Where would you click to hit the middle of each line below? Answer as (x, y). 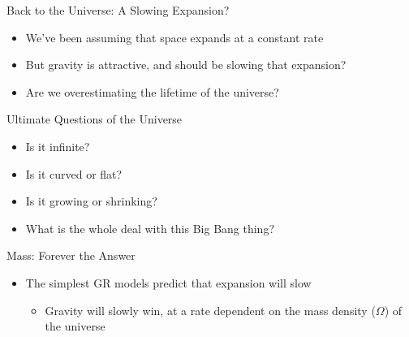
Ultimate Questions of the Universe (95, 119)
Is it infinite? (58, 146)
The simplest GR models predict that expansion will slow (168, 282)
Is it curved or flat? (74, 173)
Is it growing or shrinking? (91, 201)
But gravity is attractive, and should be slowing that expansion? (186, 65)
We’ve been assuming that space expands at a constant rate (174, 37)
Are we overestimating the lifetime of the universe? (152, 91)
